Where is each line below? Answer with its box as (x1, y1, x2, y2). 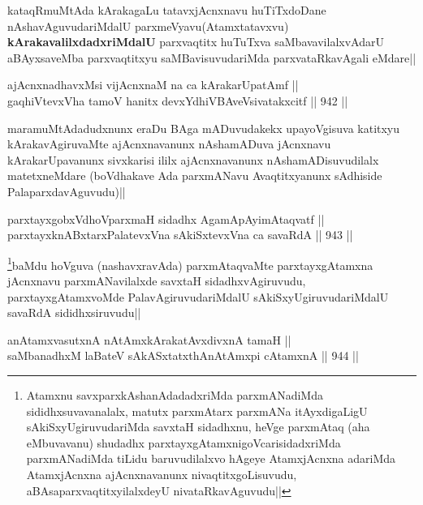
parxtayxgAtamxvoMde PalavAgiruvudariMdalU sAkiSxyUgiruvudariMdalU (7, 288, 389, 305)
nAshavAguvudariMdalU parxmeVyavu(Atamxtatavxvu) (7, 17, 289, 34)
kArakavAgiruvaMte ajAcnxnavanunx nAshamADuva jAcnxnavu (7, 135, 331, 152)
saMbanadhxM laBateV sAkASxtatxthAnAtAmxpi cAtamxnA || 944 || (7, 347, 359, 364)
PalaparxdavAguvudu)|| (7, 182, 126, 199)
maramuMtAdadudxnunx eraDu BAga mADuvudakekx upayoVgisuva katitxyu (7, 119, 400, 136)
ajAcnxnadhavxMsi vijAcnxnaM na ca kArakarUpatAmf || (7, 76, 299, 93)
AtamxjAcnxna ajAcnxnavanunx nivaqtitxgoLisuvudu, (26, 465, 297, 482)
